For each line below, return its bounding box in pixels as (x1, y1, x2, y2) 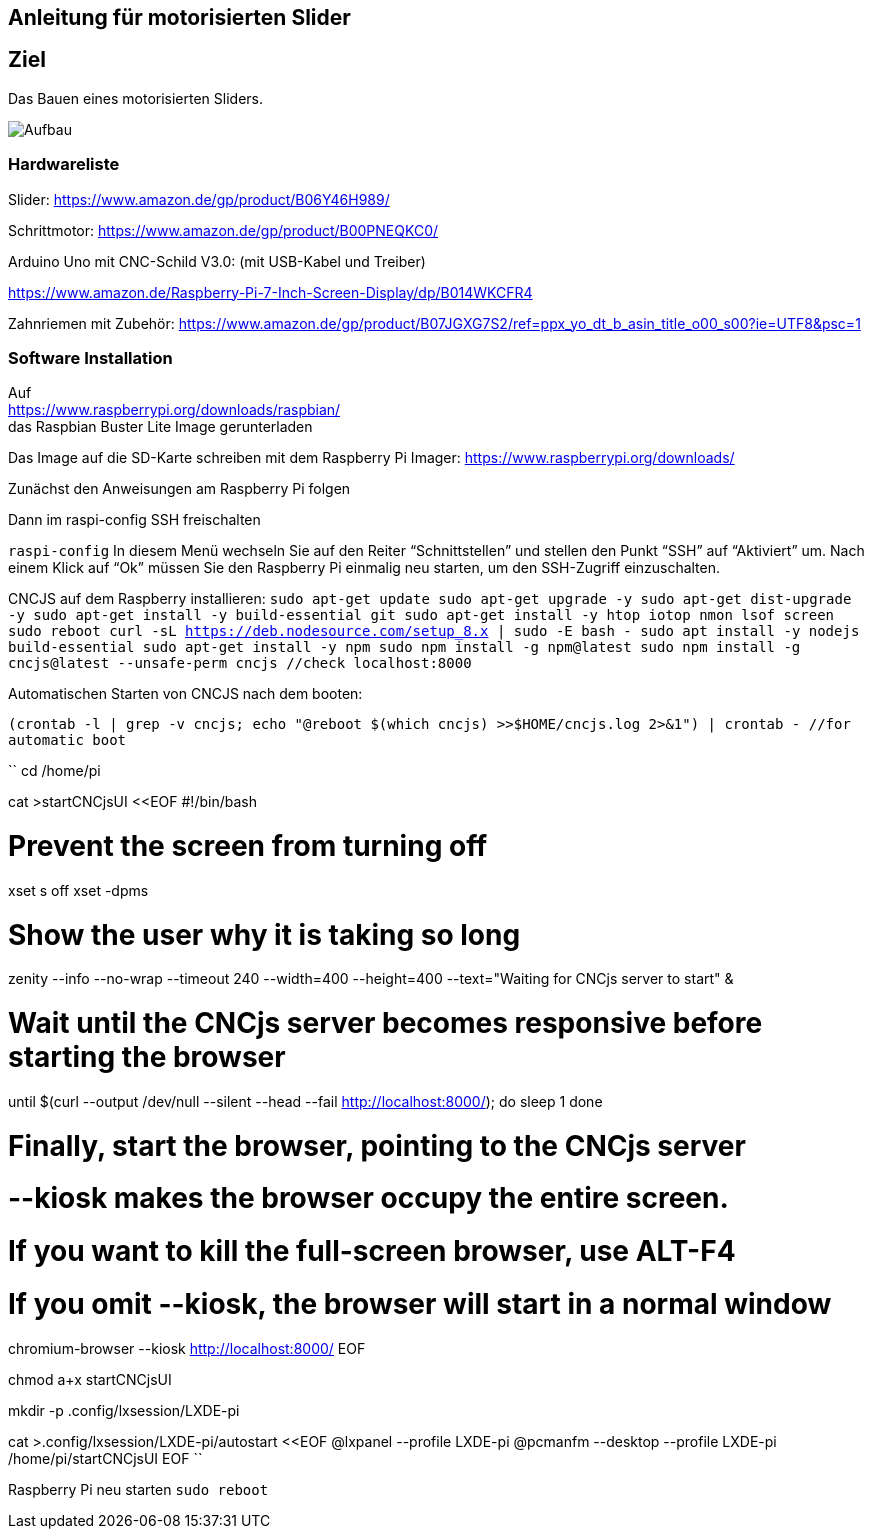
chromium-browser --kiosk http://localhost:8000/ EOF (8, 1339, 366, 1357)
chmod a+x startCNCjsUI (8, 1370, 172, 1388)
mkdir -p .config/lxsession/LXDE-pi (8, 1401, 240, 1419)
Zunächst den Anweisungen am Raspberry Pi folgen (8, 480, 351, 498)
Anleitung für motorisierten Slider (8, 5, 351, 30)
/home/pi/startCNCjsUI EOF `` (8, 1449, 203, 1467)
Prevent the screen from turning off (8, 829, 488, 864)
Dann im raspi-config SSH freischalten (8, 511, 261, 529)
